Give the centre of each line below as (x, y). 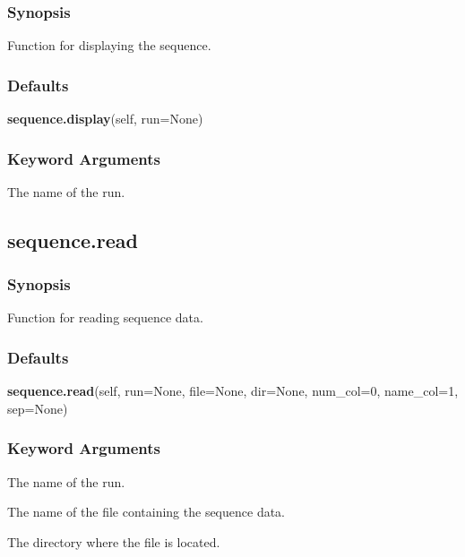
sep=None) (38, 408)
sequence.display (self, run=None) (105, 119)
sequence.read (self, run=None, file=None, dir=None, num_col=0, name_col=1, (233, 391)
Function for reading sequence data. (105, 317)
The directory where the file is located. (114, 541)
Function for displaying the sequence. (109, 45)
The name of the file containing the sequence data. (146, 512)
